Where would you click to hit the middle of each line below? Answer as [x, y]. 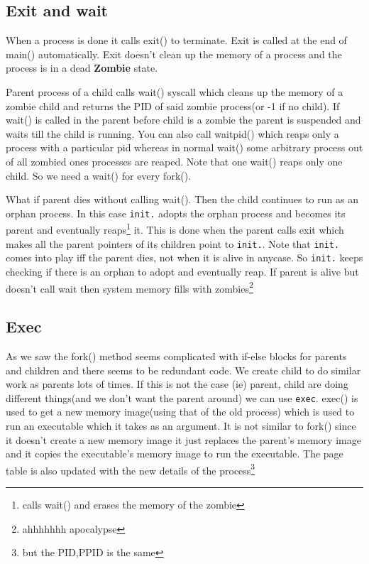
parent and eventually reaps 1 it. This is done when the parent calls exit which [175, 229]
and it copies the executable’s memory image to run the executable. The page [175, 454]
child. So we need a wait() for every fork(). [99, 175]
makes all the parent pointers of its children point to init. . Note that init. [173, 243]
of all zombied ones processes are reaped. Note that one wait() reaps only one [174, 161]
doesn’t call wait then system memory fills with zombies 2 [130, 287]
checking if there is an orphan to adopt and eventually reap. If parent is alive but [182, 271]
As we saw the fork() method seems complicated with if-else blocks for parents [176, 356]
